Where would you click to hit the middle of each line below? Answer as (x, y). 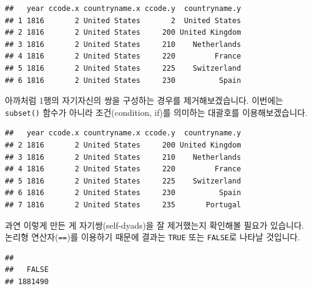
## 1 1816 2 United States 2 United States (123, 20)
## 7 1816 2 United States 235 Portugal (123, 205)
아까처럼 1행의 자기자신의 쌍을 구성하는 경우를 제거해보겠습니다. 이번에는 (144, 100)
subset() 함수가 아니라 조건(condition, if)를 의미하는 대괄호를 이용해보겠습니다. (156, 112)
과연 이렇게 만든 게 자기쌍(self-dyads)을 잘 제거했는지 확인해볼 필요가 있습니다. (154, 225)
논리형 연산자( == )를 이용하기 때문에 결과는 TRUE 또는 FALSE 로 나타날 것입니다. (153, 237)
